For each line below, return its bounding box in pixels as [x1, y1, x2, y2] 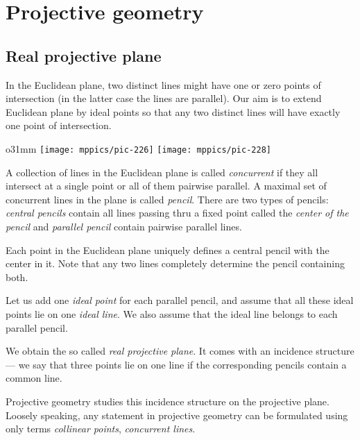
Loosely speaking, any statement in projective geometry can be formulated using [6, 407, 348, 422]
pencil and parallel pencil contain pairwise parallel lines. [6, 219, 242, 233]
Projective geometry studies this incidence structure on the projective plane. [6, 394, 329, 408]
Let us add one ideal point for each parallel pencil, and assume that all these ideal [6, 293, 354, 307]
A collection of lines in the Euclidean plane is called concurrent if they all [6, 164, 318, 179]
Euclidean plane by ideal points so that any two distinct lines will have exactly [6, 104, 341, 119]
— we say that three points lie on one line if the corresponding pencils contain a [6, 357, 347, 371]
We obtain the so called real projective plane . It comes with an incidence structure [6, 344, 354, 358]
